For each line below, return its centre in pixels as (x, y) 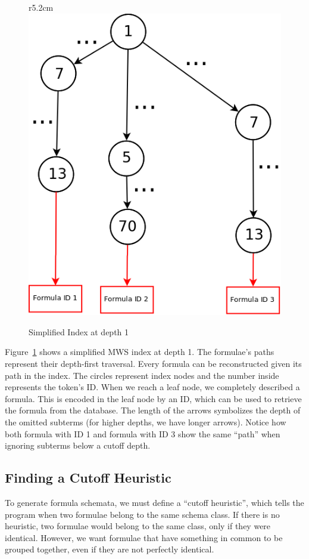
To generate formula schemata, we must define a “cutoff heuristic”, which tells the (154, 502)
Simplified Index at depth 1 (79, 331)
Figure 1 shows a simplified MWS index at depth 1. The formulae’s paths (140, 352)
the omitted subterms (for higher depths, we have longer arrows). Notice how (146, 422)
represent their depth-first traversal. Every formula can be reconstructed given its (153, 364)
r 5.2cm (41, 7)
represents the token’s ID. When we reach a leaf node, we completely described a (152, 387)
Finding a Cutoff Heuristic (88, 478)
